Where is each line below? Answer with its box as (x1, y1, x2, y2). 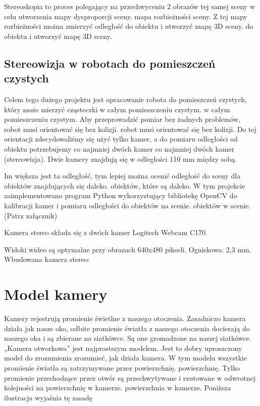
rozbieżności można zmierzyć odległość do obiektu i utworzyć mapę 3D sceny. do (4, 21, 253, 31)
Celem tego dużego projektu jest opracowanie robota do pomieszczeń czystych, (4, 94, 247, 104)
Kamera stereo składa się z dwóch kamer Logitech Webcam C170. (4, 227, 208, 238)
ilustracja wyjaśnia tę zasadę (4, 392, 92, 402)
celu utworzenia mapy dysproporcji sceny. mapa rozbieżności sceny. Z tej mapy (4, 11, 247, 21)
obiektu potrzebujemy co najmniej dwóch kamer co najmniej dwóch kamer (4, 143, 235, 154)
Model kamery (4, 284, 108, 304)
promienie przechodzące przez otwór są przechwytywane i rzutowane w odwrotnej (4, 372, 256, 383)
